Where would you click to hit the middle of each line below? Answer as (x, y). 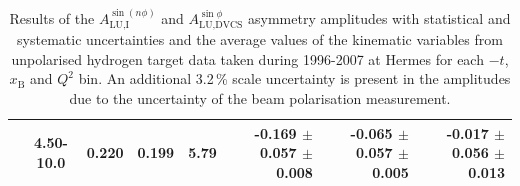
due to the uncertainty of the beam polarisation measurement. (260, 98)
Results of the (52, 17)
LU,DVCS (221, 25)
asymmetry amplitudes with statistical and (379, 17)
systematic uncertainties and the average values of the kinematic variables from (260, 39)
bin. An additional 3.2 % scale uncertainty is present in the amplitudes (294, 78)
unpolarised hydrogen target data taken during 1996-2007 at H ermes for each (247, 58)
